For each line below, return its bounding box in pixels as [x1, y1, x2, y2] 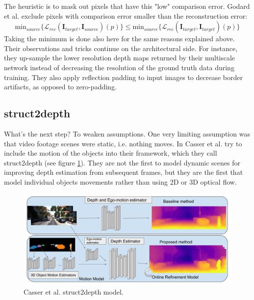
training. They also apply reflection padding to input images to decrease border [4, 72, 243, 82]
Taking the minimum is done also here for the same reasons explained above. [4, 33, 235, 44]
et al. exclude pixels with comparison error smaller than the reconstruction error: [4, 10, 248, 21]
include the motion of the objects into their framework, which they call [4, 148, 217, 158]
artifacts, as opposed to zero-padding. [4, 82, 117, 92]
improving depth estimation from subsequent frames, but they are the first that [4, 167, 243, 177]
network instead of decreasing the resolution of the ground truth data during [4, 62, 234, 72]
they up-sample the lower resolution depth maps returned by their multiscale [4, 53, 235, 63]
